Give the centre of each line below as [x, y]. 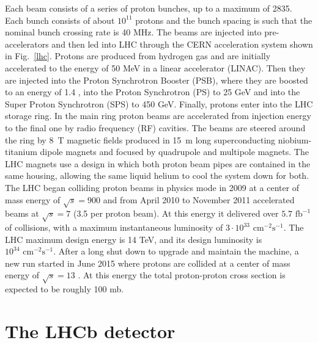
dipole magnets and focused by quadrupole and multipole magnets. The [174, 152]
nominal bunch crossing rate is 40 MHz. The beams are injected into [133, 32]
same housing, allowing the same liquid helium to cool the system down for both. [157, 175]
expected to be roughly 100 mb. [65, 289]
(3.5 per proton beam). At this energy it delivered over [176, 213]
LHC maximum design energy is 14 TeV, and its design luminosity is [134, 239]
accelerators [27, 44]
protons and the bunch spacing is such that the [224, 20]
